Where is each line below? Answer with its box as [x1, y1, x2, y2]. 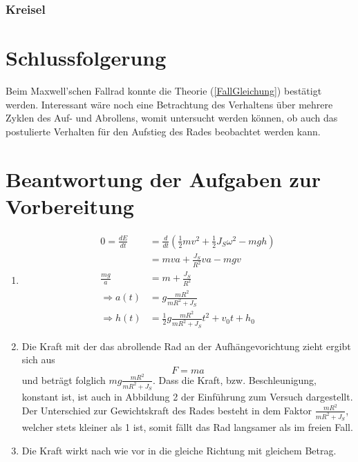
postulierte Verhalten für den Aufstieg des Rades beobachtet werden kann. [6, 124, 321, 138]
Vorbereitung [6, 191, 134, 220]
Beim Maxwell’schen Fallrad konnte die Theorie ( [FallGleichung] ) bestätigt [6, 83, 322, 97]
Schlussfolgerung [6, 44, 167, 72]
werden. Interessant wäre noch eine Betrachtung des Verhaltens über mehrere [6, 97, 333, 111]
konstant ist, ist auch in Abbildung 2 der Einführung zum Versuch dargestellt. [21, 389, 353, 404]
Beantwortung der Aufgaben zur [6, 164, 321, 193]
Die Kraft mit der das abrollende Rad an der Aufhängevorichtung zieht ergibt [21, 338, 351, 353]
